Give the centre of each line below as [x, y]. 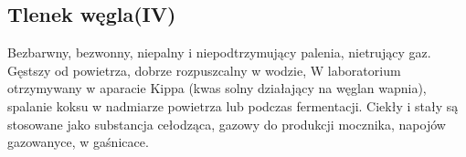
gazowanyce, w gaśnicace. [78, 142]
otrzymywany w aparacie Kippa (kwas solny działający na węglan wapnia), [217, 88]
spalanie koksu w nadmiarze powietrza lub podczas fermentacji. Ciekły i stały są [233, 105]
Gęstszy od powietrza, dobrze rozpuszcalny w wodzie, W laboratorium [204, 70]
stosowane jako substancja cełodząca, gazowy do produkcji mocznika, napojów [227, 124]
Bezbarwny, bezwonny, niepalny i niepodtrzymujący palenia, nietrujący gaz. [219, 52]
